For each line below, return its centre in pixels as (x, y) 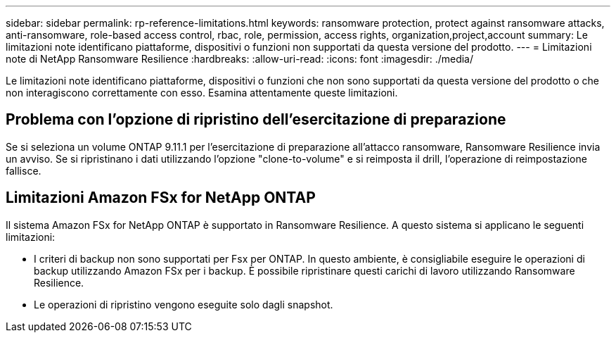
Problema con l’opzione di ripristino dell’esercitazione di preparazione (256, 120)
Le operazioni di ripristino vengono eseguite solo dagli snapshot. (184, 304)
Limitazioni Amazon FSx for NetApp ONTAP (161, 198)
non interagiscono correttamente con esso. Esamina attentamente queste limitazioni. (202, 93)
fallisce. (24, 170)
